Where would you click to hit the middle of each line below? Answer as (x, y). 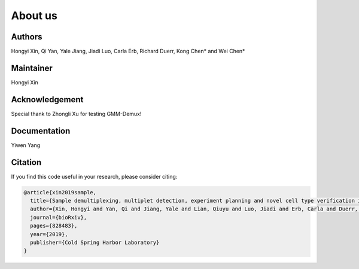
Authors (27, 37)
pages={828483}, (54, 226)
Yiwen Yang (26, 145)
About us (34, 16)
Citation (26, 162)
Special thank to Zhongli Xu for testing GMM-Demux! (76, 114)
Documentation (41, 131)
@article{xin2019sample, (60, 192)
